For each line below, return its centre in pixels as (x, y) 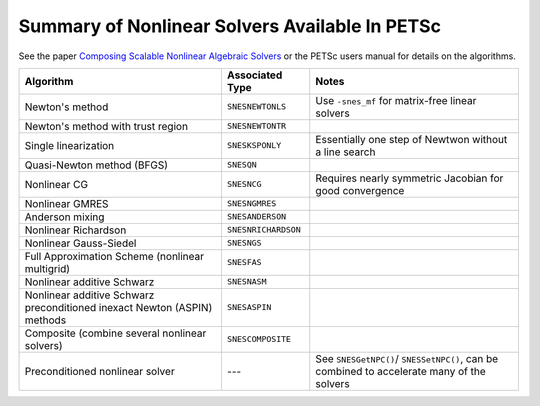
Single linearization (69, 145)
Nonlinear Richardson (75, 230)
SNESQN (241, 165)
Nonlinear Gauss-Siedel (80, 243)
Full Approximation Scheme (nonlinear (114, 256)
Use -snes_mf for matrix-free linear (396, 100)
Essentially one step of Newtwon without (411, 139)
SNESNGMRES (251, 203)
